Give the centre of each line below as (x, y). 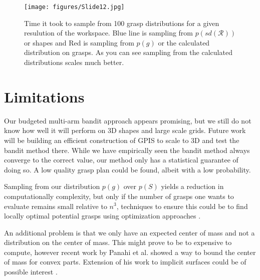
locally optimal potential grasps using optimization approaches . (102, 216)
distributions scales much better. (74, 62)
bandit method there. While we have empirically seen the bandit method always (127, 150)
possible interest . (31, 272)
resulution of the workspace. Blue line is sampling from (109, 33)
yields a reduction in (192, 186)
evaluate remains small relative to (56, 206)
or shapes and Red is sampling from (79, 42)
